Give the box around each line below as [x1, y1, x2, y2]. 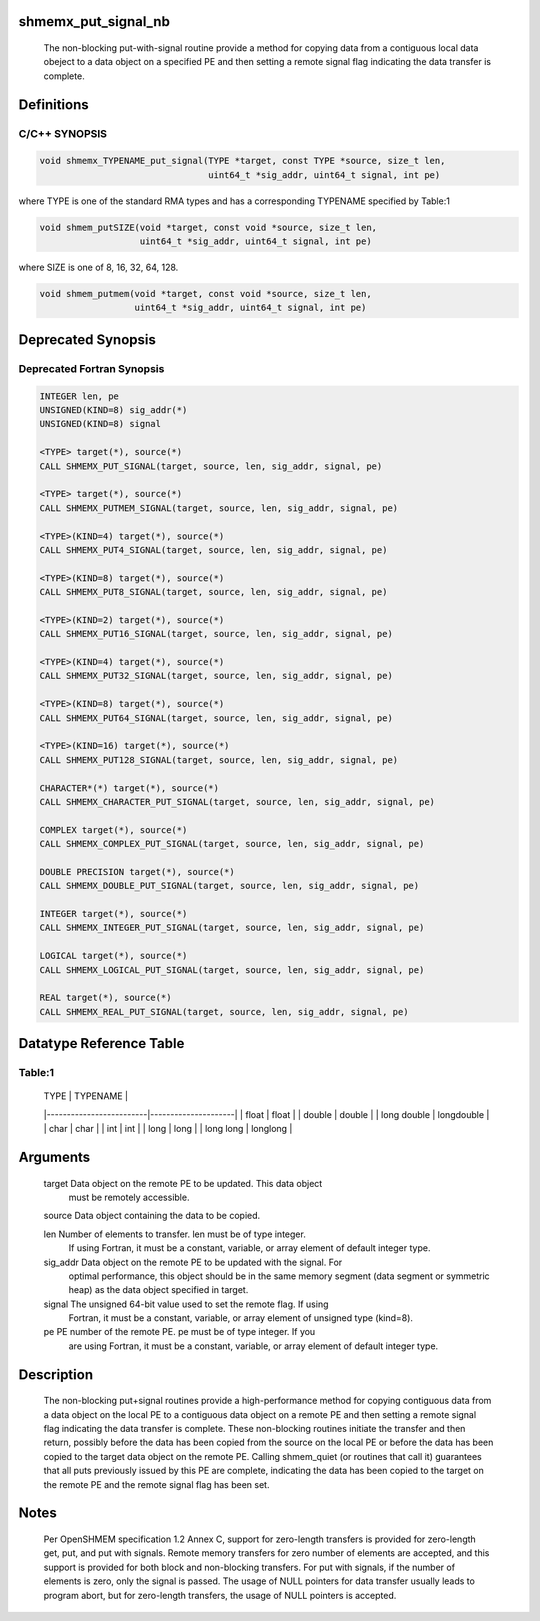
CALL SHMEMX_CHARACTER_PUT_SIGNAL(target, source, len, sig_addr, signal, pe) [39, 796, 435, 807]
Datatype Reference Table [18, 1035, 185, 1052]
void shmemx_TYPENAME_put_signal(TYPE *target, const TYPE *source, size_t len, [39, 155, 446, 167]
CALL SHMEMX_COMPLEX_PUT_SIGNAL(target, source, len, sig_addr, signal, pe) [39, 838, 425, 850]
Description [18, 1366, 94, 1383]
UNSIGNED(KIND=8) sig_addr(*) [39, 405, 188, 416]
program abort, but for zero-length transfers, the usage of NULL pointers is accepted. [43, 1589, 397, 1601]
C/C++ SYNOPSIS [18, 126, 107, 140]
